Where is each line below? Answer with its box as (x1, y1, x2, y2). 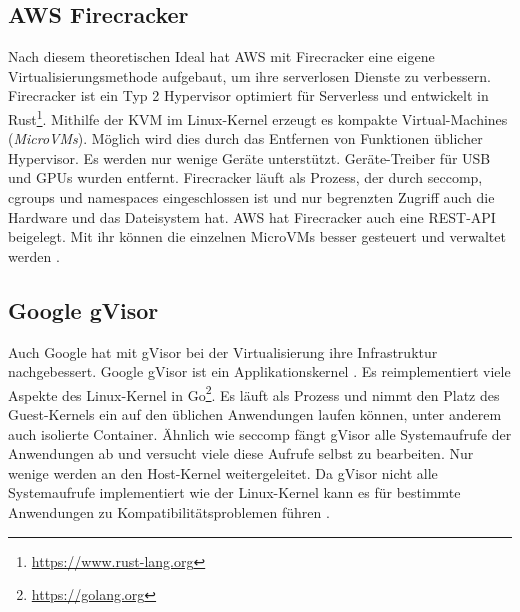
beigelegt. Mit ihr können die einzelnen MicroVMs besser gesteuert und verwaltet (8, 226, 506, 247)
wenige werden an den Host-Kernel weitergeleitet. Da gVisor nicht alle (8, 462, 438, 483)
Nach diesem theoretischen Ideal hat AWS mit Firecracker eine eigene (8, 46, 435, 67)
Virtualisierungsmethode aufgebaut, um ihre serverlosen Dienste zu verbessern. (8, 65, 491, 86)
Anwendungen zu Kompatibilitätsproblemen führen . (8, 502, 330, 522)
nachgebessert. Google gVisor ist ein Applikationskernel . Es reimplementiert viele (8, 361, 511, 382)
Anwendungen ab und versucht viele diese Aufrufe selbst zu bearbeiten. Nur (8, 443, 474, 464)
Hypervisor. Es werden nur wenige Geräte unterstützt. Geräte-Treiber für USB (8, 147, 491, 168)
